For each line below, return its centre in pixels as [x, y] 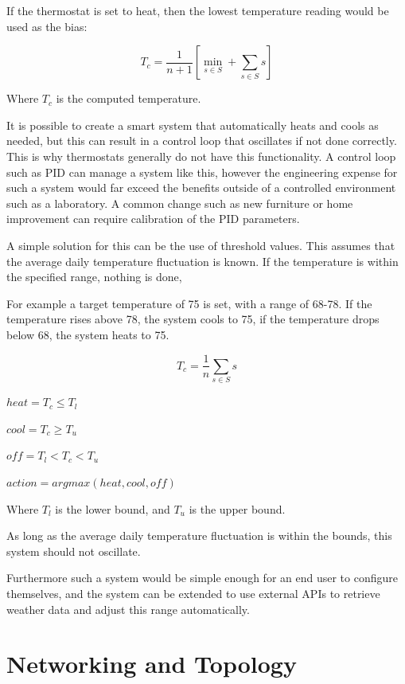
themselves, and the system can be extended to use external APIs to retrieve [193, 594]
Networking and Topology [152, 664]
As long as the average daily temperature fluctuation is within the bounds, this [199, 535]
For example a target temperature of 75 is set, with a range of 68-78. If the [189, 303]
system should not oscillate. [74, 551]
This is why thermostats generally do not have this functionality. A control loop [201, 156]
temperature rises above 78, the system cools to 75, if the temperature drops [193, 319]
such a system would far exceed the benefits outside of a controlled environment [201, 188]
